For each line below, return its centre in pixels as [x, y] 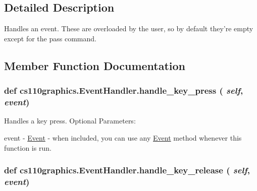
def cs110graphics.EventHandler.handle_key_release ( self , [127, 170]
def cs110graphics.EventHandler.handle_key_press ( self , [124, 90]
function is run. [28, 147]
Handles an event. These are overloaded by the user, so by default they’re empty [129, 28]
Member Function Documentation [95, 65]
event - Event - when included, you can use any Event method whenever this [123, 137]
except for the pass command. [50, 38]
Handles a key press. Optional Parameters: [70, 121]
